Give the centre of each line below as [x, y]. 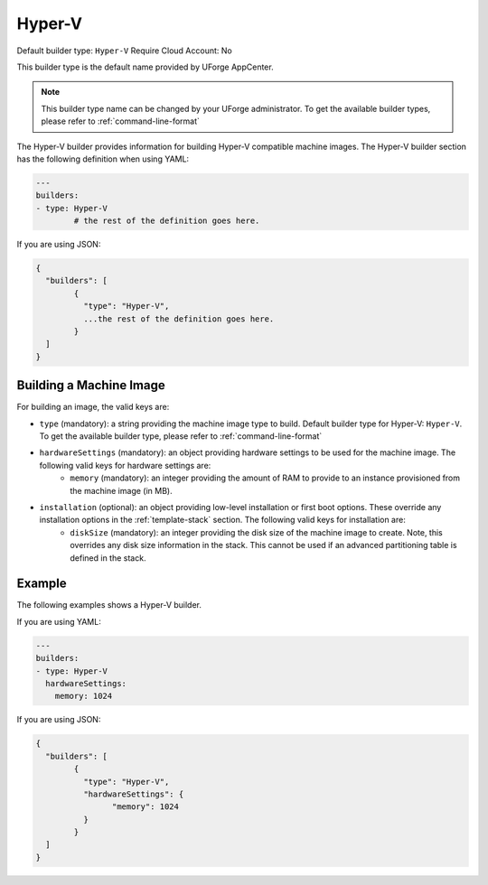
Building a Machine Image [91, 385]
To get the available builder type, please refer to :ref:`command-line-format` [181, 436]
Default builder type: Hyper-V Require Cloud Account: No [124, 51]
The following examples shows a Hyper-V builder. [109, 605]
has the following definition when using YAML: [103, 159]
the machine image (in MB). [121, 490]
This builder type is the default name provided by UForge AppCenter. [145, 67]
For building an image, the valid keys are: [93, 407]
